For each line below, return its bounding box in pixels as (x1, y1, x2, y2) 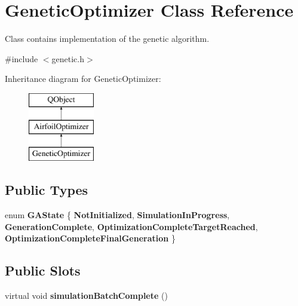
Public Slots (5, 261, 81, 280)
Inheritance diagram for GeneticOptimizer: (5, 72, 161, 85)
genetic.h (51, 52, 85, 65)
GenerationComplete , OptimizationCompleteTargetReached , (5, 220, 258, 232)
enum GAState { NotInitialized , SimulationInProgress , (5, 209, 230, 221)
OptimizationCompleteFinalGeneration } (5, 232, 176, 244)
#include (5, 52, 38, 65)
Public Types (5, 180, 88, 199)
